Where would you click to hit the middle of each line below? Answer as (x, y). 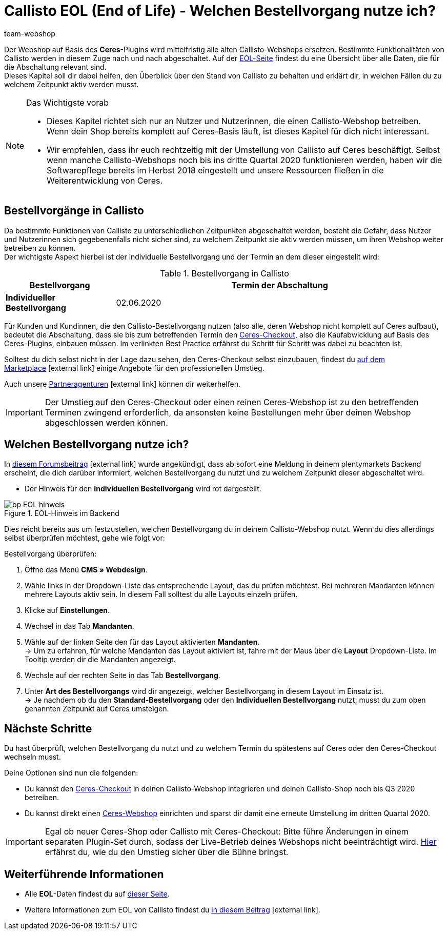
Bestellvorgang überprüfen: (50, 554)
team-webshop (30, 33)
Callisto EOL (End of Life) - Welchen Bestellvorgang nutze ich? (220, 11)
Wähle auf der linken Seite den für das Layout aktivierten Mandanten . (142, 642)
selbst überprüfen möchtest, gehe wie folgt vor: (85, 538)
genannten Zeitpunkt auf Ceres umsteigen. (97, 709)
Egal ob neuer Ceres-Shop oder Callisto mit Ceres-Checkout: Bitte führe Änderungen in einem (227, 832)
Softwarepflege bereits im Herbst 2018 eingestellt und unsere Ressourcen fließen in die (215, 170)
